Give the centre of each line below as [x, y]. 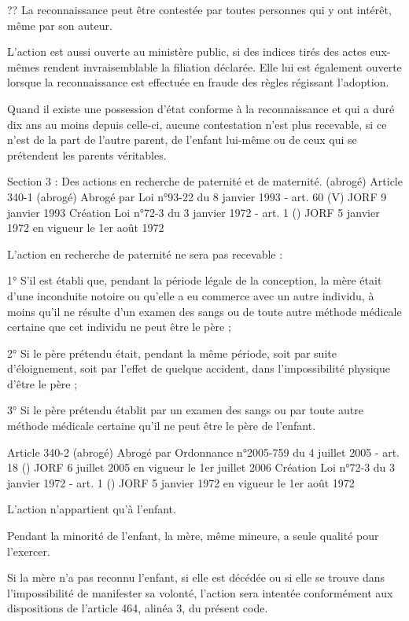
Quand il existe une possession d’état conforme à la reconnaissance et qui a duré [201, 108]
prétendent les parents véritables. [87, 154]
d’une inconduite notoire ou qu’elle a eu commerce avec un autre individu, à [191, 295]
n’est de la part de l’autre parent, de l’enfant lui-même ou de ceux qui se [182, 140]
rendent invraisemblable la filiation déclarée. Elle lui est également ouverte [222, 66]
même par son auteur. [60, 25]
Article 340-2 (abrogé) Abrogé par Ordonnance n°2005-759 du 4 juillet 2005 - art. [203, 452]
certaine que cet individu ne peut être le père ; [119, 327]
